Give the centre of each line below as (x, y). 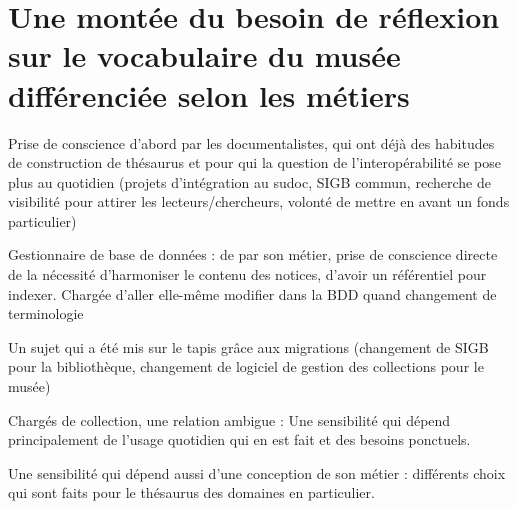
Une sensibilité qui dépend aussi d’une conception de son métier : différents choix (257, 472)
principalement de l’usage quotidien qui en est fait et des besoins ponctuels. (239, 439)
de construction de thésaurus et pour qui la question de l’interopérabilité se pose (255, 162)
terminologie (46, 313)
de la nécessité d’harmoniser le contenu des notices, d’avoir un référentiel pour (247, 274)
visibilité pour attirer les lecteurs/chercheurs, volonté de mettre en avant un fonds (259, 201)
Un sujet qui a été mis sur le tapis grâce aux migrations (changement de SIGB (248, 346)
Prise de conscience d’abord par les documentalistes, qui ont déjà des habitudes (251, 142)
